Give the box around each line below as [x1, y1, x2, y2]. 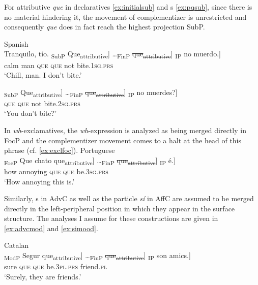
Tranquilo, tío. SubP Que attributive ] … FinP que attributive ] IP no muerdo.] [4, 48, 221, 60]
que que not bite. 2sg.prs [4, 98, 80, 108]
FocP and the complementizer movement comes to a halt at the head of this [4, 135, 242, 145]
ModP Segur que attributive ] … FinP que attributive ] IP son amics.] [4, 250, 191, 262]
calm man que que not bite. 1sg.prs [4, 59, 113, 70]
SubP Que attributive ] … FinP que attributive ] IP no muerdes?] [4, 86, 178, 99]
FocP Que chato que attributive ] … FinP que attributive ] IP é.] [4, 154, 176, 167]
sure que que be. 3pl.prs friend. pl [4, 261, 107, 272]
